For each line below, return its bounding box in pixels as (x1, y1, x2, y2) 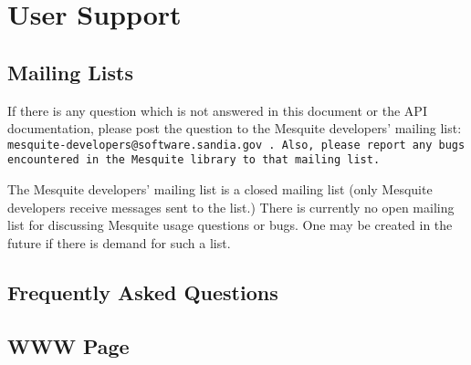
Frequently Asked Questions (7, 277, 278, 306)
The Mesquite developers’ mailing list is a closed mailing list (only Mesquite (7, 180, 433, 199)
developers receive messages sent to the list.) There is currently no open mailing (7, 197, 455, 216)
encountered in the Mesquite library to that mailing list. (7, 153, 381, 167)
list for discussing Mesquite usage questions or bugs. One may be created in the (7, 215, 453, 235)
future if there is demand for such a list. (7, 233, 231, 252)
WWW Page (7, 331, 130, 360)
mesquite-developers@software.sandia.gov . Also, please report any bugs (7, 138, 466, 151)
